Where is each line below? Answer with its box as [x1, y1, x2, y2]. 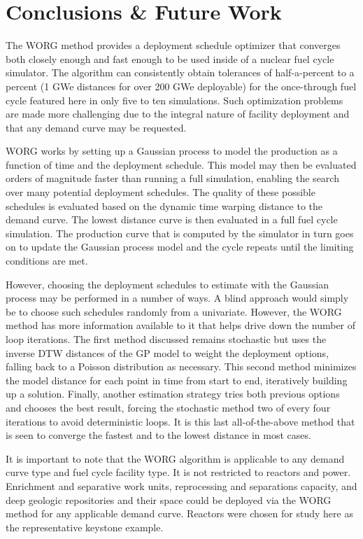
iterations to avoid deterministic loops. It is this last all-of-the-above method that [6, 414, 355, 428]
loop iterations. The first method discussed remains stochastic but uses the [6, 332, 327, 346]
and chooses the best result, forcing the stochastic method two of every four [6, 400, 331, 414]
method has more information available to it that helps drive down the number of [6, 318, 356, 332]
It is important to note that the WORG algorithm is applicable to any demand [6, 451, 345, 465]
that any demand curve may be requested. [6, 120, 187, 134]
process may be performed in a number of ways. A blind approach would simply [6, 290, 349, 305]
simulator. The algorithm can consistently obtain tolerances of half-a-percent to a [6, 65, 355, 80]
